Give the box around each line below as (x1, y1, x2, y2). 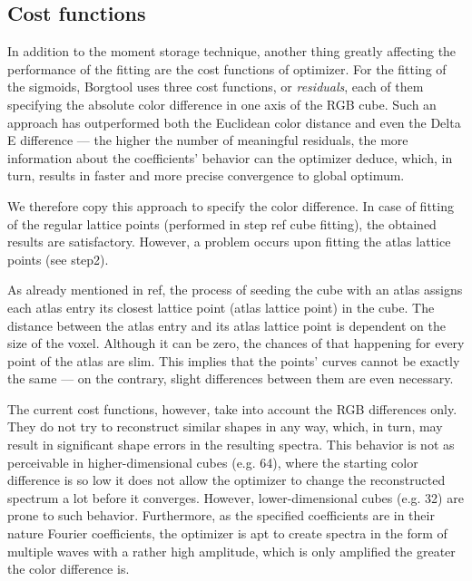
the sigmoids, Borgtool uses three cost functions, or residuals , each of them (7, 77, 424, 96)
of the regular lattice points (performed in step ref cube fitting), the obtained (7, 214, 437, 233)
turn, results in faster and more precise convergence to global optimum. (7, 166, 405, 185)
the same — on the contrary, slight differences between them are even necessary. (7, 369, 454, 388)
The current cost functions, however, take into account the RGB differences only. (7, 399, 457, 418)
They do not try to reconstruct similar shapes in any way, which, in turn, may (7, 417, 443, 436)
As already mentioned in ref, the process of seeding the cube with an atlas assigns (7, 280, 463, 299)
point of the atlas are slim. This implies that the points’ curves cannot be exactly (7, 351, 460, 370)
